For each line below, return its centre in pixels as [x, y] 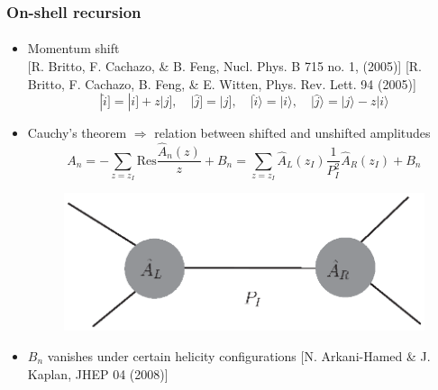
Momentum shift [73, 48]
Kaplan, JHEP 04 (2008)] [98, 373]
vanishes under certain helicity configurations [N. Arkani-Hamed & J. [239, 355]
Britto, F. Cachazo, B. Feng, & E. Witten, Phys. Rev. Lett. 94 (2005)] [222, 83]
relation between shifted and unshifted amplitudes [292, 133]
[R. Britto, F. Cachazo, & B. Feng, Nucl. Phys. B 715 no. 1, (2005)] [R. [225, 66]
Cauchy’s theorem [77, 133]
